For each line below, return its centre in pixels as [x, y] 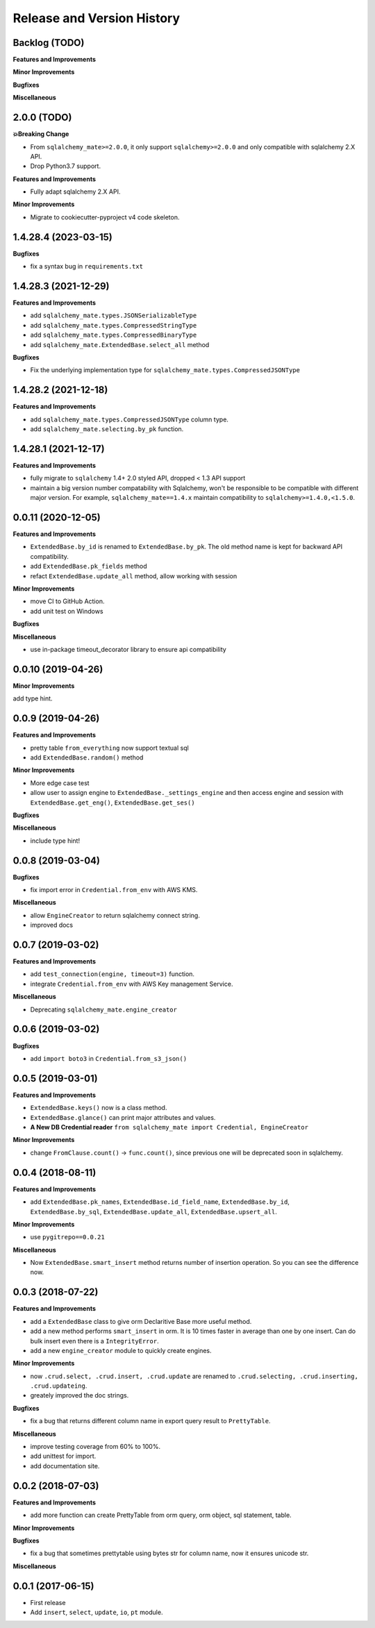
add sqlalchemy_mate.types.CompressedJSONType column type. [130, 419]
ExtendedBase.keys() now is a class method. [99, 1108]
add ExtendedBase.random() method [87, 757]
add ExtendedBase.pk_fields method [89, 567]
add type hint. [33, 698]
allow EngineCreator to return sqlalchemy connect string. [115, 915]
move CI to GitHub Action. [67, 601]
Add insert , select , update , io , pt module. [97, 1612]
